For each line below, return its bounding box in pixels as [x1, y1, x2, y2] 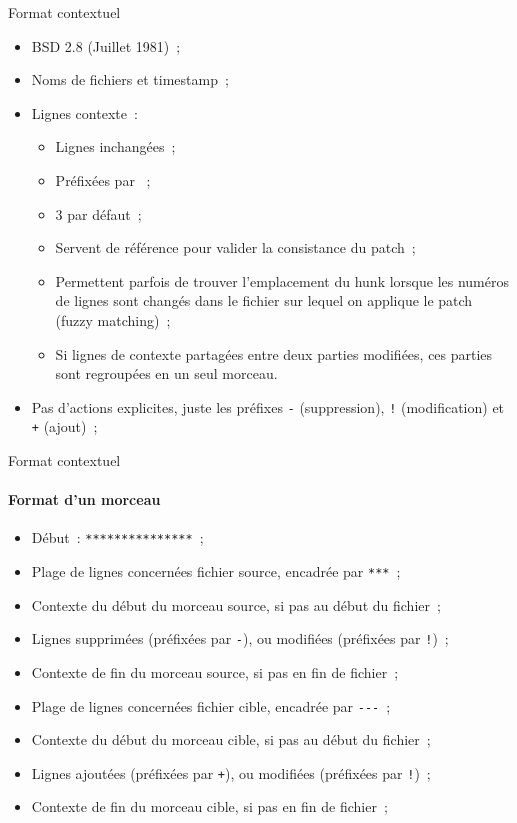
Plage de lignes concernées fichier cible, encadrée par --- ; [31, 695, 391, 716]
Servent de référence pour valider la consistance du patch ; [55, 237, 416, 258]
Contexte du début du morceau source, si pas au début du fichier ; [31, 594, 441, 615]
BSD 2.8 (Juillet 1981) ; [31, 35, 181, 56]
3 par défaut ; [55, 203, 142, 224]
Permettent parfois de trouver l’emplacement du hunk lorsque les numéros [55, 270, 509, 291]
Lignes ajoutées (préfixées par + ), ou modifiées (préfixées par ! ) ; [31, 762, 431, 783]
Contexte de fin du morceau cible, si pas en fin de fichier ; [31, 796, 388, 817]
